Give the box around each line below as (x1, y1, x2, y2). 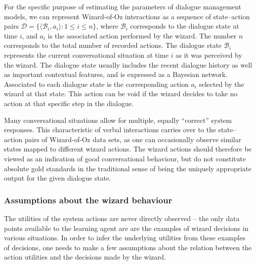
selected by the (199, 78, 244, 89)
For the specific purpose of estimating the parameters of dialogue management (4, 1, 242, 11)
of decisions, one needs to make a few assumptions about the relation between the (4, 242, 252, 252)
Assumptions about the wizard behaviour (4, 193, 172, 206)
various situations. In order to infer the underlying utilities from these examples (4, 232, 246, 243)
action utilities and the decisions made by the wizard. (4, 252, 166, 262)
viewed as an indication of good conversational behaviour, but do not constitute (4, 153, 246, 163)
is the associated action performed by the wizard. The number (47, 30, 237, 40)
